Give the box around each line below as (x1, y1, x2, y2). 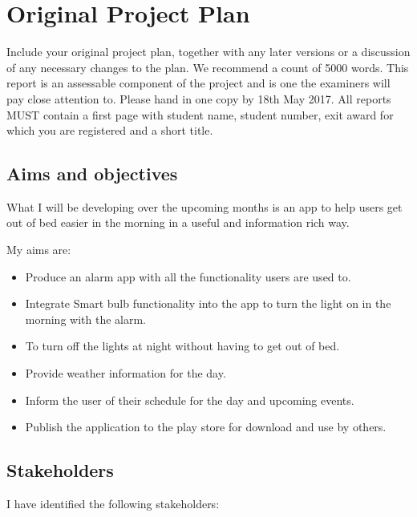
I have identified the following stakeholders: (6, 495, 220, 512)
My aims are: (6, 241, 71, 258)
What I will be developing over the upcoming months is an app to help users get (6, 198, 403, 215)
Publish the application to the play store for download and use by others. (25, 418, 387, 435)
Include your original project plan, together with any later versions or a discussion (6, 43, 411, 60)
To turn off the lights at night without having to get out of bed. (25, 337, 340, 354)
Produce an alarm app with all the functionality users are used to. (25, 268, 351, 285)
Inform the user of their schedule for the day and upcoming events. (25, 391, 354, 408)
